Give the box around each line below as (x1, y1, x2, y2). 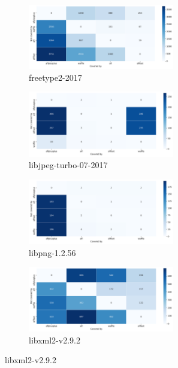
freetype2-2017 (29, 71, 82, 83)
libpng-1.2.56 (29, 246, 76, 258)
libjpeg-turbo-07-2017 (29, 159, 108, 171)
